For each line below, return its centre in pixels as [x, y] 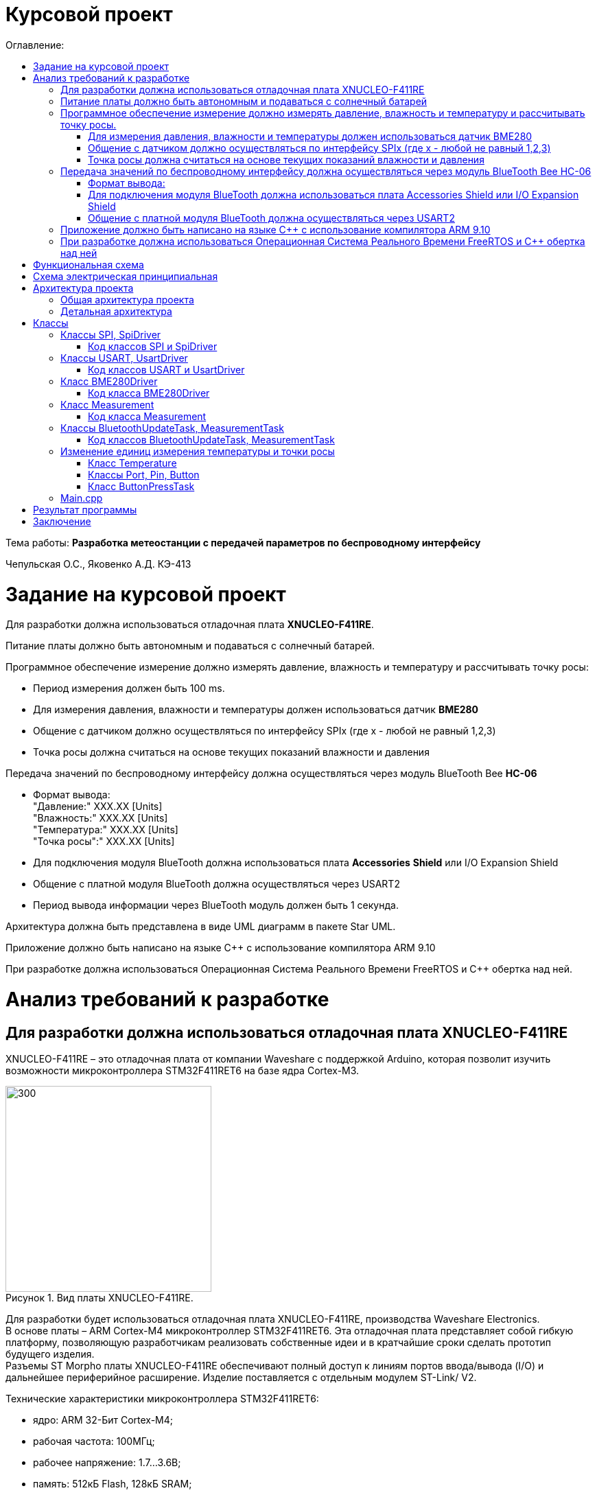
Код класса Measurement [147, 416]
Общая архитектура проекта [127, 299]
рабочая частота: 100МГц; [94, 1441]
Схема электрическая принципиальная [126, 276]
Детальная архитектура [116, 311]
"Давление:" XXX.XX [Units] [98, 807]
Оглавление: [35, 45]
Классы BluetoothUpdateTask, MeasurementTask [172, 428]
